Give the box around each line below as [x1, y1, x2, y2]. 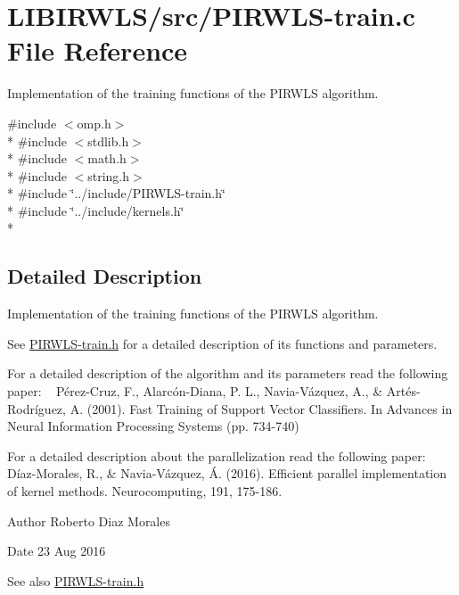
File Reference [7, 32, 188, 69]
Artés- [386, 382, 421, 401]
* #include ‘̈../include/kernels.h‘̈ [7, 201, 184, 219]
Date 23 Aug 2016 [7, 541, 106, 560]
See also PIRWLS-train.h [7, 571, 144, 590]
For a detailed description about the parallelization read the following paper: [7, 446, 426, 465]
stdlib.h [87, 131, 129, 150]
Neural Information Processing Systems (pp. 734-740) [7, 417, 299, 435]
